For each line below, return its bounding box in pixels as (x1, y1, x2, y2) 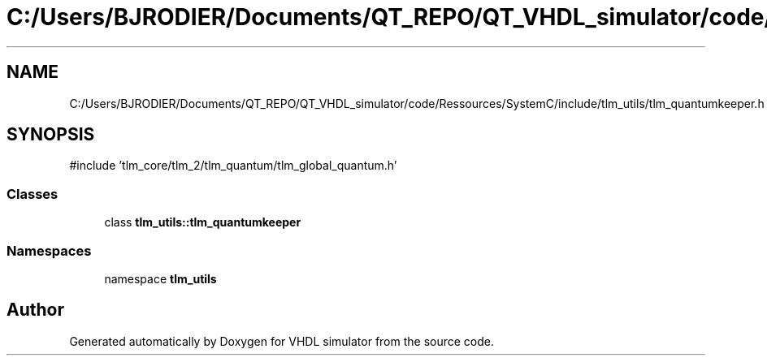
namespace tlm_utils (104, 271, 217, 286)
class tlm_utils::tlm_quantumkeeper (104, 215, 301, 230)
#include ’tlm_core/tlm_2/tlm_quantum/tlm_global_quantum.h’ (69, 158, 397, 173)
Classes (6, 185, 58, 202)
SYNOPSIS (6, 124, 95, 145)
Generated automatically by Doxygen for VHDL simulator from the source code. (69, 334, 495, 348)
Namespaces (6, 242, 92, 259)
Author (6, 300, 64, 321)
